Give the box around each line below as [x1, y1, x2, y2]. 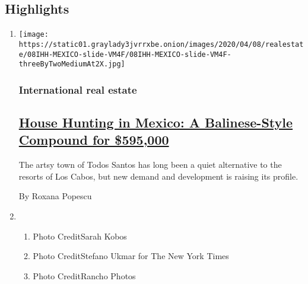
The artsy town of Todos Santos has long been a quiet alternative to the [18, 158, 282, 171]
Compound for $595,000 [18, 130, 169, 149]
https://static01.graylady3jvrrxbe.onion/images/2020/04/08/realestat [18, 40, 304, 49]
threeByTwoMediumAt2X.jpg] [18, 60, 125, 69]
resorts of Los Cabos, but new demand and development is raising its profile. [18, 170, 299, 182]
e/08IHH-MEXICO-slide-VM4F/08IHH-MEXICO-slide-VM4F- [18, 50, 231, 59]
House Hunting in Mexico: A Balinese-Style [18, 113, 293, 132]
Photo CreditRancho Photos [33, 269, 136, 282]
